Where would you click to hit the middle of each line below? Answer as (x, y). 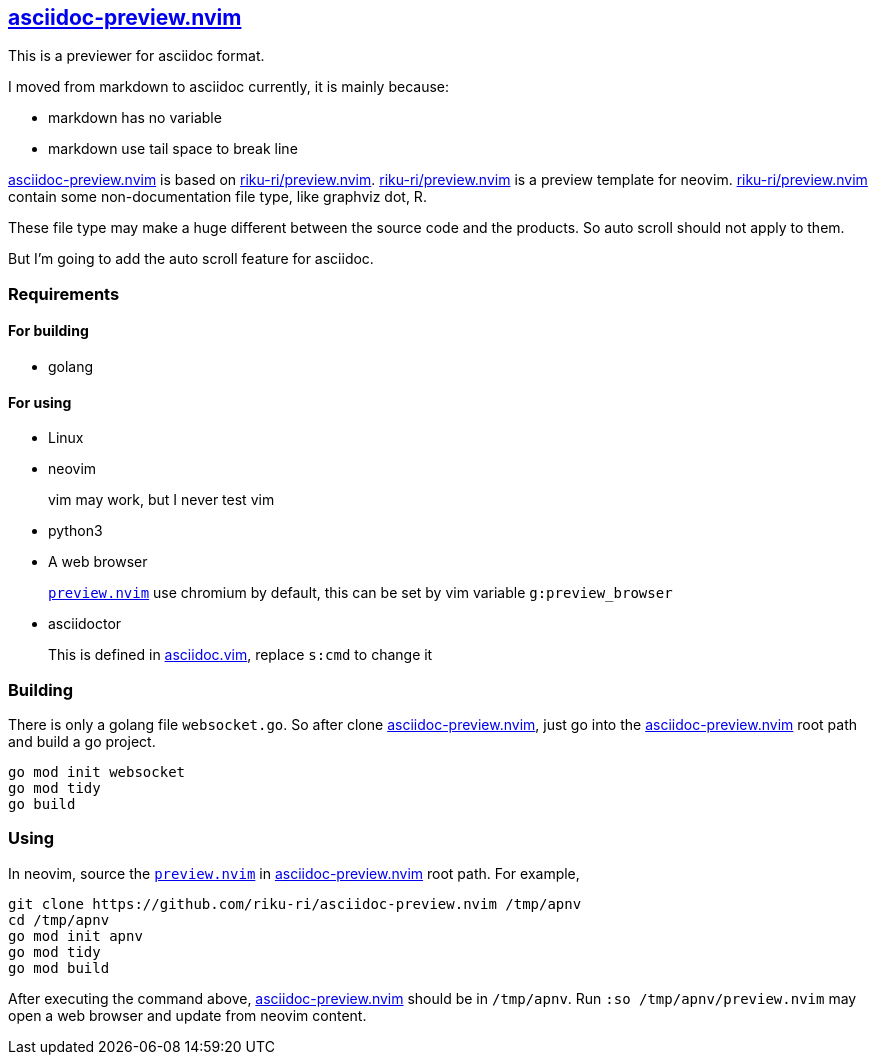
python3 (75, 531)
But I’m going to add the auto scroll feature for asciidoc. (191, 259)
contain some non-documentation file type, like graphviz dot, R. (217, 197)
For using (40, 402)
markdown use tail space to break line (173, 149)
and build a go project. (82, 741)
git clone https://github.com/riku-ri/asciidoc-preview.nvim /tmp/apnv (295, 903)
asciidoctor (85, 624)
